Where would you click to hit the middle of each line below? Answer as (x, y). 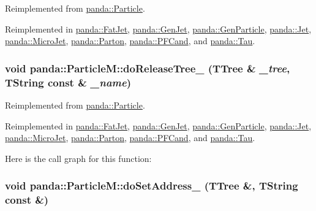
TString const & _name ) (68, 82)
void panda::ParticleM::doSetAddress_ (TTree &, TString (152, 186)
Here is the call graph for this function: (78, 158)
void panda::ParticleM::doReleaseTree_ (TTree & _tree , (148, 68)
